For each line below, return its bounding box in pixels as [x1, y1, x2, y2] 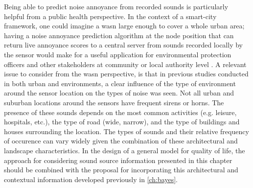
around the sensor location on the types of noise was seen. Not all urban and [4, 88, 234, 98]
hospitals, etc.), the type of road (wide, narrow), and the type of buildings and [4, 117, 240, 127]
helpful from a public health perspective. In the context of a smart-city [4, 11, 217, 21]
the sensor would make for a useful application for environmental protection [4, 49, 231, 59]
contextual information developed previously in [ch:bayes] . [4, 174, 178, 184]
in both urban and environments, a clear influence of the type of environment [4, 78, 236, 88]
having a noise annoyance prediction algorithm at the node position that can [4, 30, 234, 40]
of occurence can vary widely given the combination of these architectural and [4, 136, 238, 146]
